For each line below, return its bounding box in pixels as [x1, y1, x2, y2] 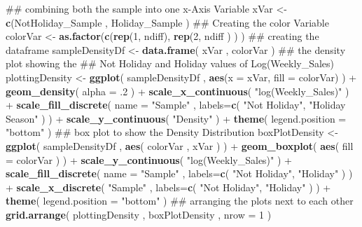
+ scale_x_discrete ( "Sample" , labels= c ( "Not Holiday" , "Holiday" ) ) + [6, 179, 331, 194]
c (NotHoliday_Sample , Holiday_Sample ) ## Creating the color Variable [6, 15, 329, 29]
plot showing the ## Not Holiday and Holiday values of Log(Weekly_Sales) [6, 56, 335, 71]
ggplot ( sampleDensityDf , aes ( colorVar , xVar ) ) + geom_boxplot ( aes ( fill [6, 138, 354, 153]
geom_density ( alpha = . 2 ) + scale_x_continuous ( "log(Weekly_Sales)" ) [6, 83, 349, 98]
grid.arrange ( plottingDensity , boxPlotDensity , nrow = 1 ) [6, 207, 272, 221]
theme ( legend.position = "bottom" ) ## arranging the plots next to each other [6, 193, 354, 208]
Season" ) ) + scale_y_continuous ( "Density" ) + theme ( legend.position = [6, 111, 347, 125]
